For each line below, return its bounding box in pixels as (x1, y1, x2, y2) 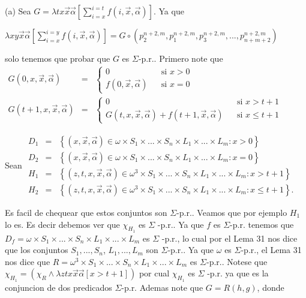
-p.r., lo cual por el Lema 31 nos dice (161, 231, 298, 244)
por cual (139, 267, 170, 279)
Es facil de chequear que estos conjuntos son (5, 206, 167, 218)
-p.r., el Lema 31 (241, 243, 302, 256)
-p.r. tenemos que (230, 218, 294, 230)
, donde (257, 281, 284, 293)
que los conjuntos (5, 243, 68, 256)
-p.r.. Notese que (206, 255, 268, 267)
